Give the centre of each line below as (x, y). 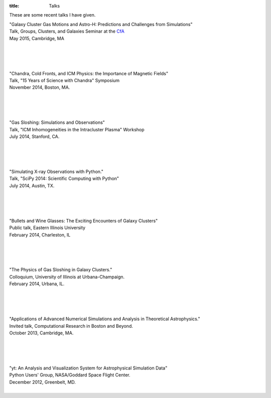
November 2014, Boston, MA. (40, 87)
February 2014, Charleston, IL (40, 235)
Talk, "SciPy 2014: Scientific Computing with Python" (64, 178)
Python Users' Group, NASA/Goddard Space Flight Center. (70, 375)
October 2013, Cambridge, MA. (41, 333)
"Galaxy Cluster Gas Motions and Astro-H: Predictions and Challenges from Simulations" (101, 24)
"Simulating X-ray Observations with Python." (56, 171)
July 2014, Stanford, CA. (34, 137)
